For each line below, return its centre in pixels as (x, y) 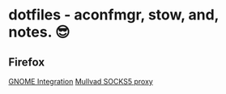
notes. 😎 (39, 32)
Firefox (27, 62)
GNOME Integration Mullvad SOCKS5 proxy (81, 81)
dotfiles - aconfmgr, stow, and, (114, 15)
